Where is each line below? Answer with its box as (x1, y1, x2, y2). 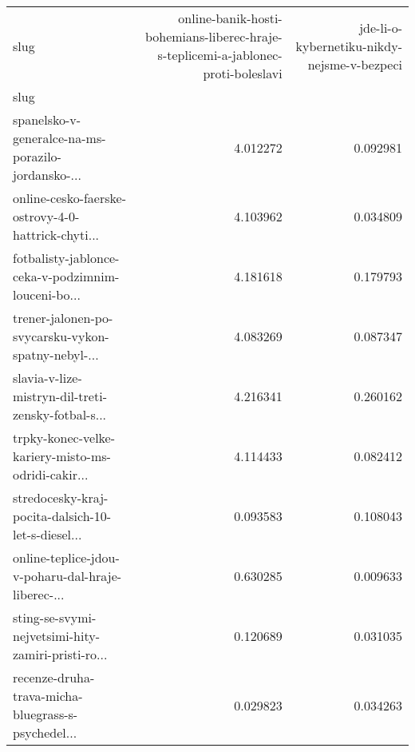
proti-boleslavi (203, 64, 283, 82)
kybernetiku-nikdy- (295, 36, 402, 55)
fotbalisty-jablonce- (13, 249, 120, 267)
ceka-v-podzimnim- (13, 267, 120, 285)
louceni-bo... (13, 285, 81, 304)
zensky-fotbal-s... (13, 405, 107, 424)
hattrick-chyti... (13, 225, 100, 244)
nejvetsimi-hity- (13, 627, 100, 645)
